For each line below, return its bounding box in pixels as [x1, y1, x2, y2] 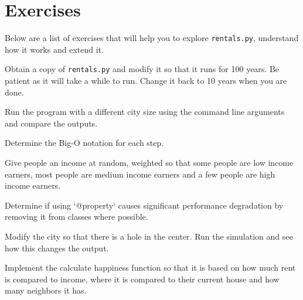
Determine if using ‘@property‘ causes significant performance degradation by [5, 199, 284, 211]
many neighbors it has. [5, 284, 87, 296]
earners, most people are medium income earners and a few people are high [5, 168, 275, 180]
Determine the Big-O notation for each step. [5, 137, 164, 149]
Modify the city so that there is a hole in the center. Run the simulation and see [5, 230, 293, 242]
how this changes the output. [5, 241, 109, 254]
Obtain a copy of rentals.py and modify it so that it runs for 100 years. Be [5, 63, 280, 75]
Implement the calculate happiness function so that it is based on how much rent [5, 261, 296, 274]
